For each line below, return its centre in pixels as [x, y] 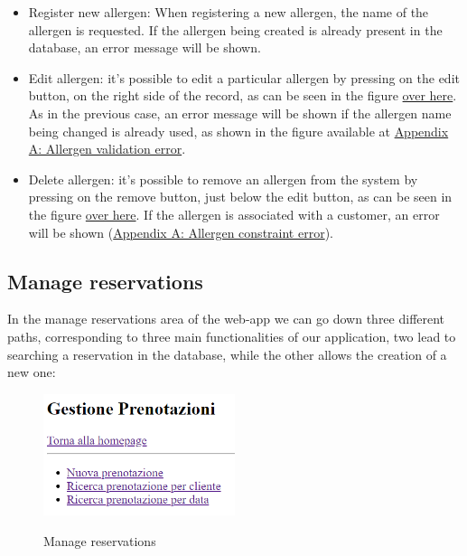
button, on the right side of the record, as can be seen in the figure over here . [243, 95]
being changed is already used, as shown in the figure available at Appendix [238, 131]
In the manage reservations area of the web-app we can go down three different [226, 319]
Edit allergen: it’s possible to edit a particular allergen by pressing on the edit [244, 77]
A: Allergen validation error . [107, 149]
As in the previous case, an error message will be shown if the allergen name [240, 113]
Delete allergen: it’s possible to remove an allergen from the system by [223, 179]
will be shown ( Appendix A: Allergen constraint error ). [181, 232]
